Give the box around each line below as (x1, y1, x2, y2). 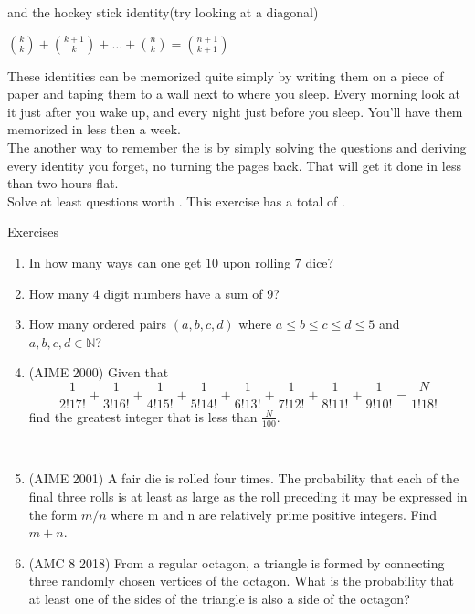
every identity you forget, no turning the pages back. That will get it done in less (7, 155, 461, 175)
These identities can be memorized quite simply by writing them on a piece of (7, 66, 444, 85)
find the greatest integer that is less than (28, 407, 258, 426)
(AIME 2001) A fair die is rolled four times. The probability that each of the (28, 469, 459, 488)
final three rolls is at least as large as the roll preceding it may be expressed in (28, 486, 468, 505)
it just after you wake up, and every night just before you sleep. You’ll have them (7, 101, 463, 121)
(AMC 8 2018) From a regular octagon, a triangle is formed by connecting (28, 553, 445, 572)
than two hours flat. (7, 174, 119, 193)
